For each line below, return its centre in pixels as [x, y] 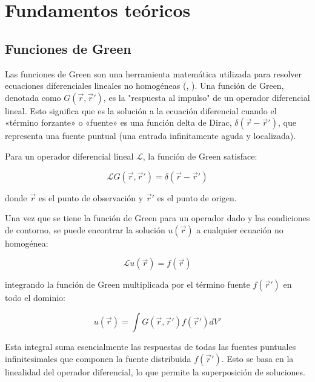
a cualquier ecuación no [240, 229]
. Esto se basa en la [257, 358]
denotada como [33, 97]
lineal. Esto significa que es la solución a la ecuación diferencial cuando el [141, 110]
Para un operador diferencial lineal [69, 156]
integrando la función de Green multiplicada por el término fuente [128, 284]
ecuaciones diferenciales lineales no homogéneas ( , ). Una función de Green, [144, 86]
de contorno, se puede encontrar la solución [85, 229]
